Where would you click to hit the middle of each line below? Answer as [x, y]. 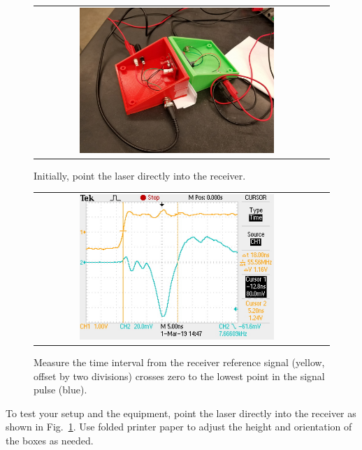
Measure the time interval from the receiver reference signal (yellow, [179, 362]
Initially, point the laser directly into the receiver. [140, 175]
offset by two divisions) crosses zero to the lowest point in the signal [179, 376]
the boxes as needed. [50, 441]
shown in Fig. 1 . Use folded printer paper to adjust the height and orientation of [179, 427]
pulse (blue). [60, 390]
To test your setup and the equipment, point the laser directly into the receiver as [181, 413]
